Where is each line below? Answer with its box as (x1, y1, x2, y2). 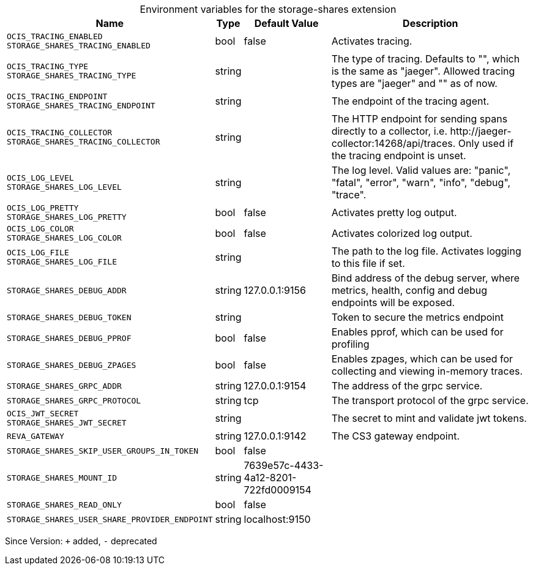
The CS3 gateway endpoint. (331, 430, 460, 442)
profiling (331, 338, 370, 350)
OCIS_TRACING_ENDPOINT (7, 92, 108, 101)
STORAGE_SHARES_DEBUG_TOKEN (7, 312, 132, 322)
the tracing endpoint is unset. (331, 149, 466, 162)
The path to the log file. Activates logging (331, 245, 521, 257)
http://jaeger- (450, 125, 512, 137)
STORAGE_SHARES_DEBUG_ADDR (7, 285, 127, 295)
